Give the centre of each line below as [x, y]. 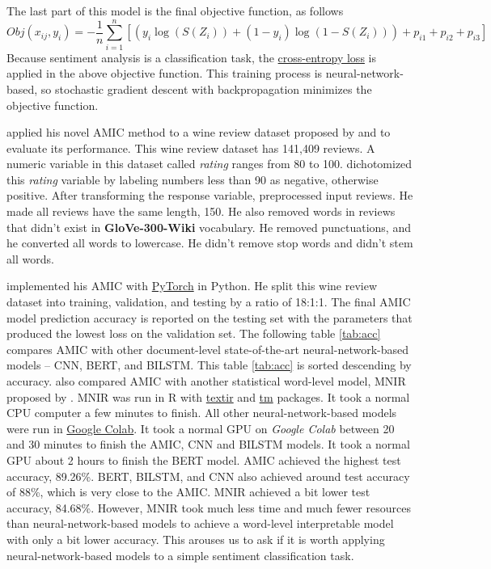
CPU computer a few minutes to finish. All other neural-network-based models [202, 413]
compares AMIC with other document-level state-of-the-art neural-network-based [207, 349]
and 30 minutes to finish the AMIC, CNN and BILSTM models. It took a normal [208, 444]
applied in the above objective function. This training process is [165, 73]
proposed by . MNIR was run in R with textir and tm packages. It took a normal [208, 396]
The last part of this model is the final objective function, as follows [175, 11]
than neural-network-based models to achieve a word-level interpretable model [200, 523]
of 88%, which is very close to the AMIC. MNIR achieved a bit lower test [188, 492]
